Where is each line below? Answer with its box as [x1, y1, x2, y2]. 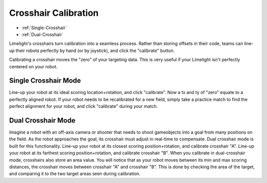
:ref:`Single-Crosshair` [21, 25, 67, 31]
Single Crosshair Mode [9, 77, 81, 85]
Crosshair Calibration [9, 7, 99, 18]
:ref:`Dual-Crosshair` [21, 31, 64, 37]
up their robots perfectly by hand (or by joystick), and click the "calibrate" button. [9, 47, 175, 53]
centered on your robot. [9, 63, 58, 69]
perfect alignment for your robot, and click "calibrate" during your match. [9, 103, 158, 109]
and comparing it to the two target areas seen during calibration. [9, 171, 141, 177]
